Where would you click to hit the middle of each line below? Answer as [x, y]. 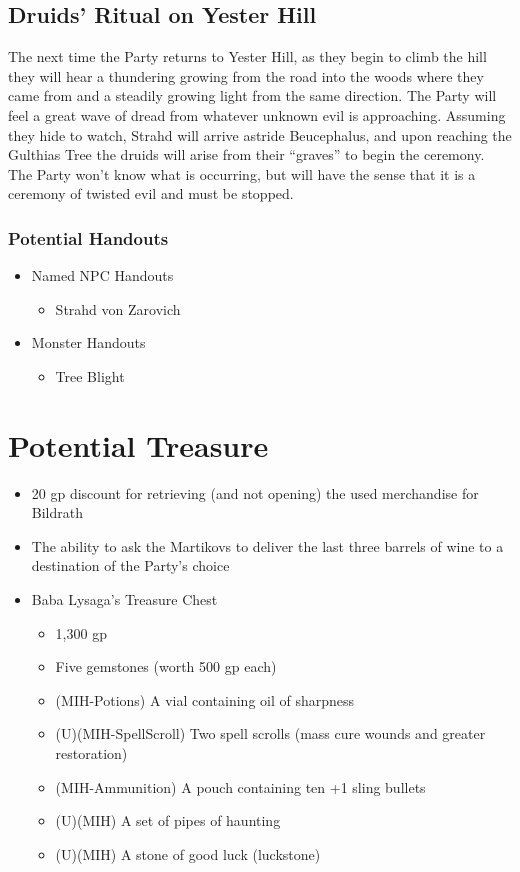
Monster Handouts [88, 342]
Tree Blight [90, 375]
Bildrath [57, 512]
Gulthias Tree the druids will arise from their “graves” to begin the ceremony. [246, 154]
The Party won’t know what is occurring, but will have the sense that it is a [242, 173]
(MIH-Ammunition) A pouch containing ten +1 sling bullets [240, 786]
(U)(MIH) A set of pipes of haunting [168, 820]
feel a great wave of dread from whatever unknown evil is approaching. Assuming [257, 114]
